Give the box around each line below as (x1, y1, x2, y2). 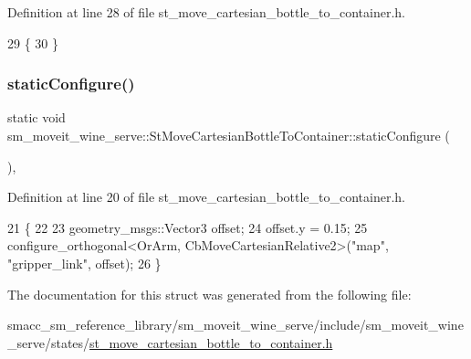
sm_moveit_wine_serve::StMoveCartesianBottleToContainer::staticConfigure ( (7, 126, 450, 144)
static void (7, 108, 66, 127)
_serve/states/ (7, 333, 90, 352)
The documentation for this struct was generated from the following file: (7, 284, 412, 303)
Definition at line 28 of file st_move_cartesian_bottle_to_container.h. (7, 3, 406, 21)
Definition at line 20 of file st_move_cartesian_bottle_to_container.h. (7, 187, 406, 206)
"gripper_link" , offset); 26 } (7, 253, 162, 272)
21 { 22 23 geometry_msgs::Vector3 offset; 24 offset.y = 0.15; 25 (7, 217, 368, 237)
